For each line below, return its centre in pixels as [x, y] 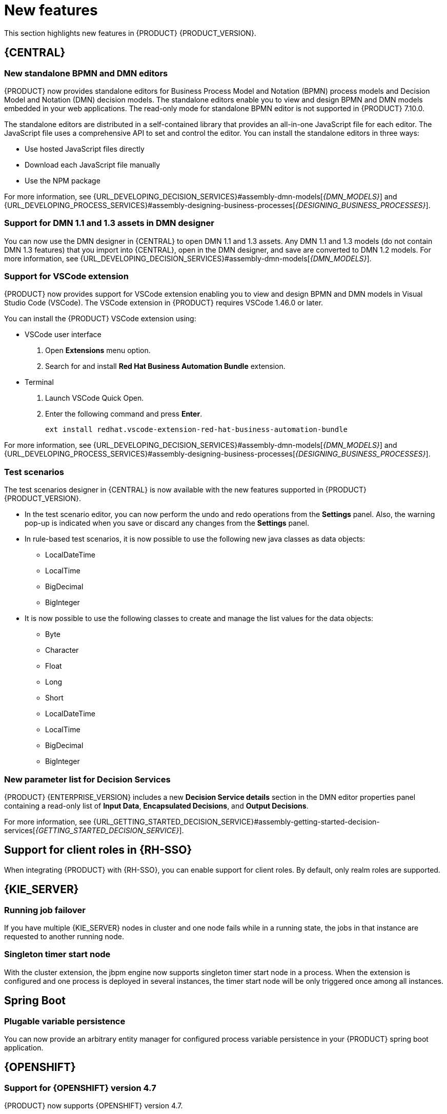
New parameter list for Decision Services [87, 779]
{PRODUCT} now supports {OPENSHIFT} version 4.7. [94, 1106]
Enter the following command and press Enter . [124, 414]
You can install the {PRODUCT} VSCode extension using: [100, 319]
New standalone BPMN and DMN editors [86, 73]
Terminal [39, 382]
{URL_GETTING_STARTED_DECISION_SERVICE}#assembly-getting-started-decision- [236, 821]
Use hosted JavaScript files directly [85, 149]
